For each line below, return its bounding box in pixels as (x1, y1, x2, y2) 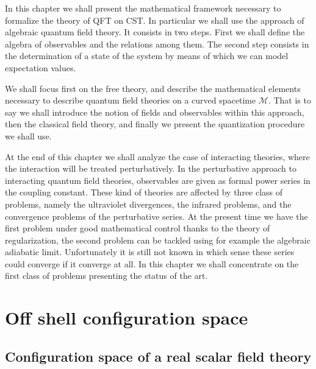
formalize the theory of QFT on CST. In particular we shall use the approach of (5, 13, 304, 26)
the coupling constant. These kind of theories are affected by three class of (5, 186, 283, 199)
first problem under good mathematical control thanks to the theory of (5, 222, 270, 234)
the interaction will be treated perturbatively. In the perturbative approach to (5, 162, 296, 175)
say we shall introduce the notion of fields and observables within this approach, (5, 105, 304, 118)
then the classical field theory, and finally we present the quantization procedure (5, 118, 305, 130)
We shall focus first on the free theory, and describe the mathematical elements (5, 82, 301, 94)
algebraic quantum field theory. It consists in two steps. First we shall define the (5, 26, 305, 38)
